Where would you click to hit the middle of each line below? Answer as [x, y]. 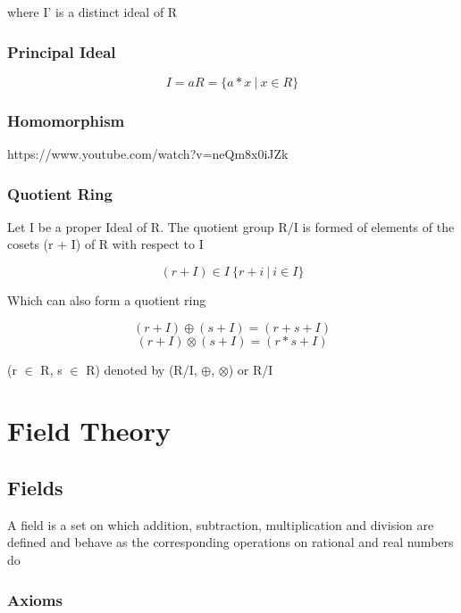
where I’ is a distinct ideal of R [92, 12]
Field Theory [89, 431]
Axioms [35, 599]
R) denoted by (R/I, [142, 369]
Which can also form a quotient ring [107, 300]
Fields [35, 487]
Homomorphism [66, 120]
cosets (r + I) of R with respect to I [105, 244]
